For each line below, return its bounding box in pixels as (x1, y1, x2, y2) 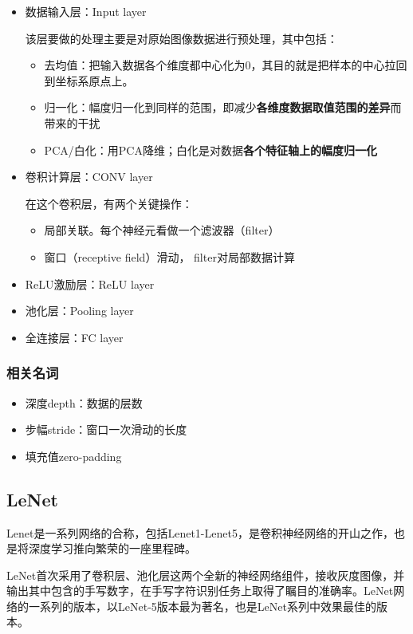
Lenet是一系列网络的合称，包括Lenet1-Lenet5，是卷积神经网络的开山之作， (6, 524, 394, 541)
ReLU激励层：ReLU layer (25, 275, 155, 292)
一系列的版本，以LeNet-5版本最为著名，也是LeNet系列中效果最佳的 (28, 597, 376, 614)
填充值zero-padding (25, 447, 122, 464)
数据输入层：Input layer (25, 3, 147, 19)
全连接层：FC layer (25, 329, 124, 345)
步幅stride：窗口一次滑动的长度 (25, 421, 187, 438)
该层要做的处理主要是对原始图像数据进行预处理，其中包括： (25, 30, 338, 46)
